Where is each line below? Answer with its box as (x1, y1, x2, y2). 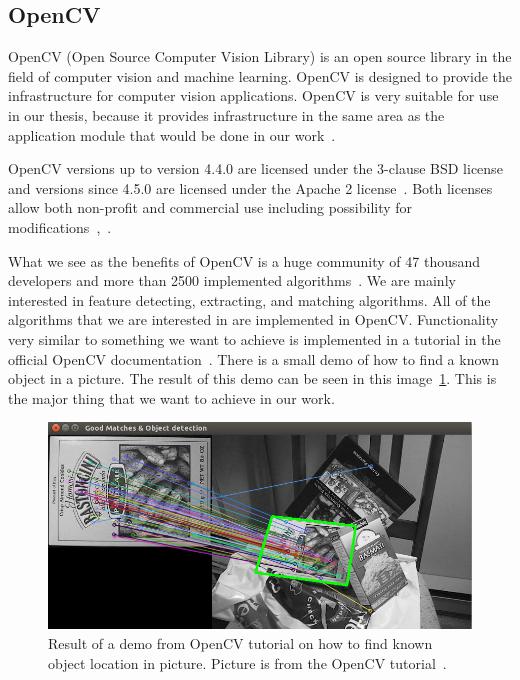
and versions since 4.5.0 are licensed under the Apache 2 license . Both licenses (8, 177, 493, 198)
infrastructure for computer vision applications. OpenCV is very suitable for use (8, 85, 499, 106)
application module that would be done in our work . (8, 124, 336, 145)
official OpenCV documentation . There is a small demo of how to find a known (8, 348, 499, 369)
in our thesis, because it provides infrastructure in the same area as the (8, 104, 445, 125)
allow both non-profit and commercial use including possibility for (8, 197, 413, 218)
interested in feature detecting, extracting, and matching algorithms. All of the (8, 289, 491, 310)
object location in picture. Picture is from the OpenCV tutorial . (48, 652, 447, 673)
